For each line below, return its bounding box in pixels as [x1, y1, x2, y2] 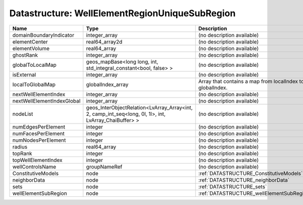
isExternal [12, 71, 36, 78]
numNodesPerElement [12, 137, 66, 144]
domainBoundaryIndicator [12, 31, 74, 38]
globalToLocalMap [12, 61, 57, 68]
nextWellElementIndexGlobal [12, 97, 81, 104]
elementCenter [12, 38, 48, 45]
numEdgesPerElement [12, 123, 66, 130]
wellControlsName [12, 163, 57, 170]
